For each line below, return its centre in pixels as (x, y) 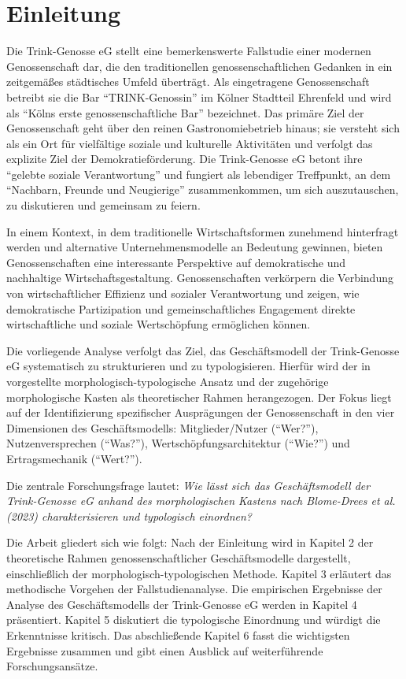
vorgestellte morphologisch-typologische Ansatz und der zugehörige (168, 381)
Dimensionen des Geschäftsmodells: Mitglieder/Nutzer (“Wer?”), (162, 427)
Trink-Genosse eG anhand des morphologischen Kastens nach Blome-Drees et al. (201, 501)
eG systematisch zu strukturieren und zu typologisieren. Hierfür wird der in (188, 366)
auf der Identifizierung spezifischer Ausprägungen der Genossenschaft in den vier (201, 412)
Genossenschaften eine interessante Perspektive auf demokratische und (176, 262)
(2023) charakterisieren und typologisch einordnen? (129, 516)
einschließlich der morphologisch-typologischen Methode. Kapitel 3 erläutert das (199, 573)
